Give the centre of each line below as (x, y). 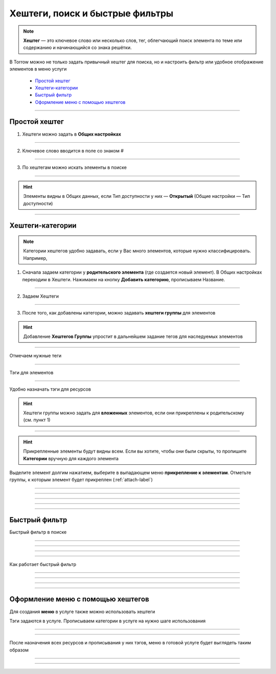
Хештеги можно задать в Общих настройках (72, 134)
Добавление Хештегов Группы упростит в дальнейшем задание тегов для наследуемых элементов (133, 336)
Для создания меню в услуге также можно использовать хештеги (82, 612)
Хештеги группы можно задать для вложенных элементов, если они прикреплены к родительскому (134, 413)
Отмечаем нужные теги (36, 356)
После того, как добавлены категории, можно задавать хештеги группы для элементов (119, 313)
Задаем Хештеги (40, 296)
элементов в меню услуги (38, 69)
